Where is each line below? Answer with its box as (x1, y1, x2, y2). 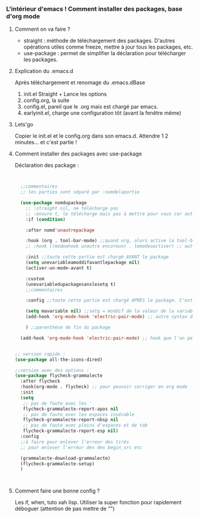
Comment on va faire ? (14, 26, 70, 33)
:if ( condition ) (25, 216, 66, 223)
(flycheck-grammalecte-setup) (20, 460, 95, 467)
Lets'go (14, 121, 34, 128)
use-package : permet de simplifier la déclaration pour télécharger (23, 50, 187, 57)
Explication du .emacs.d (14, 68, 73, 75)
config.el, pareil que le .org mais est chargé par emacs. (23, 103, 159, 110)
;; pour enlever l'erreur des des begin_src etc (20, 444, 143, 450)
